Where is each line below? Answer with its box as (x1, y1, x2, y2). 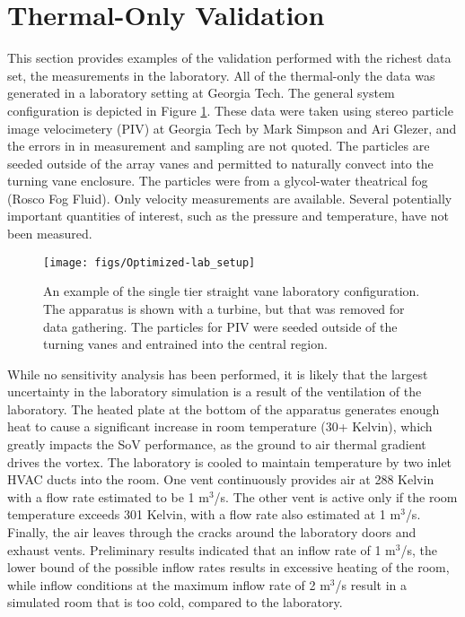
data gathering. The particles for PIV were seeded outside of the (43, 317, 398, 335)
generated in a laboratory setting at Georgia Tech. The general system (7, 83, 395, 102)
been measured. (7, 224, 92, 243)
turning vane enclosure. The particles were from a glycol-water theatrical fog (7, 171, 428, 190)
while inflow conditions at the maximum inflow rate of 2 (7, 575, 316, 594)
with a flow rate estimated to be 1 (7, 487, 195, 506)
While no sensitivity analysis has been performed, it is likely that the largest (7, 364, 428, 383)
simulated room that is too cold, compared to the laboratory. (7, 593, 343, 612)
